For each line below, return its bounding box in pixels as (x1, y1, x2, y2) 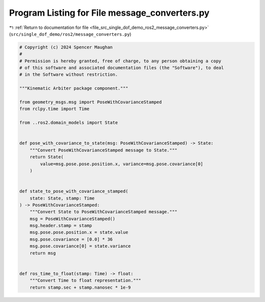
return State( (29, 154, 64, 160)
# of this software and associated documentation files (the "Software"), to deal (19, 65, 224, 71)
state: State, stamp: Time (29, 195, 95, 201)
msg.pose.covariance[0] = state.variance (29, 243, 131, 249)
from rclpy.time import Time (19, 106, 90, 112)
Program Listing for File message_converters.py (9, 7, 210, 18)
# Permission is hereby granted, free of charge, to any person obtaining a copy (19, 58, 222, 64)
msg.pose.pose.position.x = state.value (29, 229, 129, 235)
